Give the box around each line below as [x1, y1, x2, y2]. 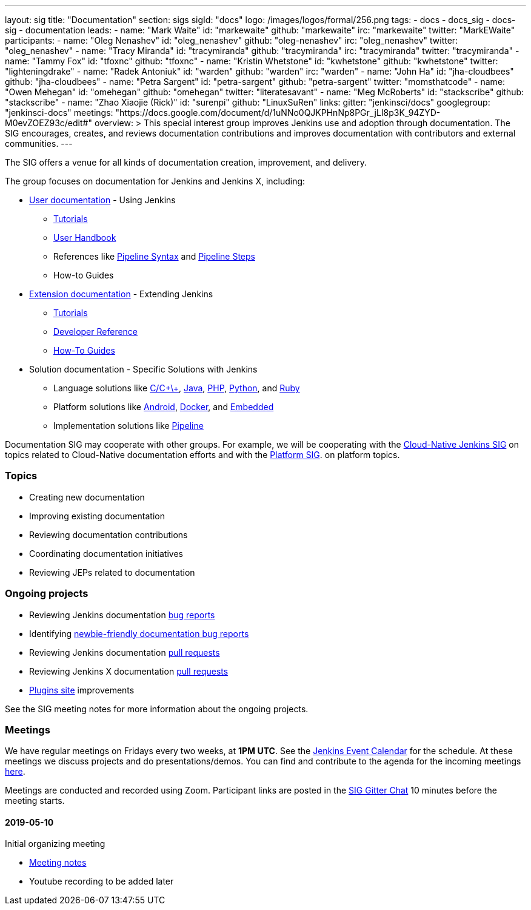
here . [5, 766, 25, 777]
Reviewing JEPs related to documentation [29, 567, 195, 578]
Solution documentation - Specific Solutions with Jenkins [29, 364, 258, 374]
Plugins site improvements [29, 684, 135, 695]
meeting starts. [5, 795, 65, 806]
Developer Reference [53, 326, 138, 337]
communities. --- [5, 138, 73, 149]
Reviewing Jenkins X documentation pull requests [29, 666, 229, 676]
